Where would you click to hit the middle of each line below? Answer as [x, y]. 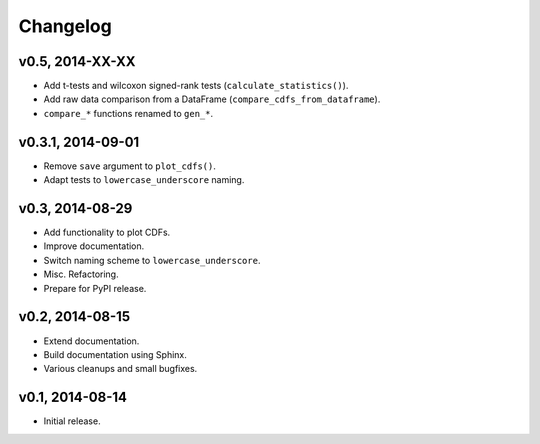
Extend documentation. [91, 341]
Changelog [65, 26]
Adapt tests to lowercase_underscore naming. [144, 180]
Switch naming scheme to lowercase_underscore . [152, 260]
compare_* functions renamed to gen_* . [128, 113]
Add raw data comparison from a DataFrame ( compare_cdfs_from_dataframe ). [212, 99]
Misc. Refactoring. [81, 274]
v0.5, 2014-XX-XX [77, 61]
